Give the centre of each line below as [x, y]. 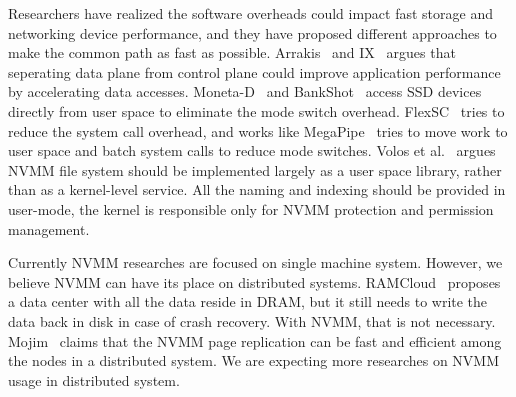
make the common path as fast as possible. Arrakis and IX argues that [232, 52]
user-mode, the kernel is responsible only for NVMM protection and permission [251, 208]
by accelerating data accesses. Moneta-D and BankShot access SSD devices [245, 91]
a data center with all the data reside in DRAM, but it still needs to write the [248, 301]
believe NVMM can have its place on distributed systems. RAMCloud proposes [254, 281]
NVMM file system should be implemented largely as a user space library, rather [255, 169]
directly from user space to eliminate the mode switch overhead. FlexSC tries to [256, 110]
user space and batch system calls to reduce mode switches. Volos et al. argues [252, 150]
